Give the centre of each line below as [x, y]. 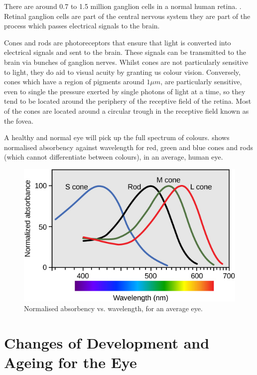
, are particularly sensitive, [201, 82]
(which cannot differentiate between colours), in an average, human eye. [114, 157]
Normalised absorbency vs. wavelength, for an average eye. [113, 308]
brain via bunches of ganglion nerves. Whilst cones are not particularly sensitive [126, 62]
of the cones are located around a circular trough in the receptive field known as [127, 110]
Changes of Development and [107, 343]
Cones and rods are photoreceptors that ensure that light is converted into [118, 42]
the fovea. [19, 120]
